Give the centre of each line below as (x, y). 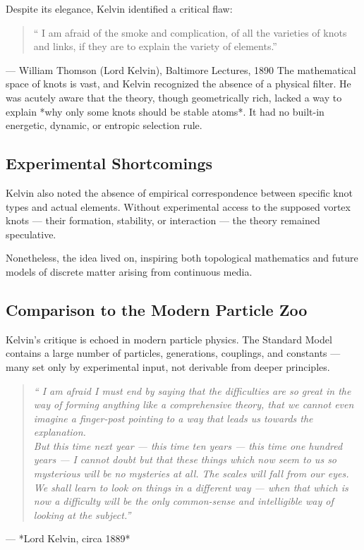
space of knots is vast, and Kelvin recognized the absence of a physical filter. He (178, 84)
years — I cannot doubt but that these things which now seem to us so (185, 459)
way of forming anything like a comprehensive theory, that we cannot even (194, 404)
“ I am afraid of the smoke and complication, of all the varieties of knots (190, 32)
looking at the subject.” (82, 514)
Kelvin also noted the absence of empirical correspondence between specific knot (179, 192)
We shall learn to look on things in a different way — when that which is (191, 487)
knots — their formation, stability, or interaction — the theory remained (163, 220)
